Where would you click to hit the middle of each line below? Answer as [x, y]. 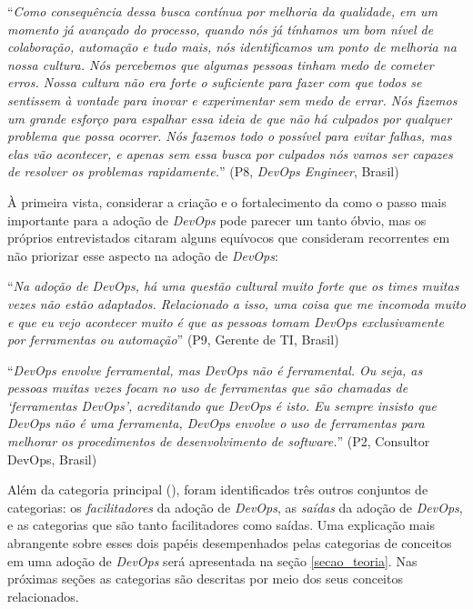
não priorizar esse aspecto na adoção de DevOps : [143, 255]
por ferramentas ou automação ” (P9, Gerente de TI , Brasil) [173, 339]
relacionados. [43, 596]
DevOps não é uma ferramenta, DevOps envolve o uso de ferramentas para [216, 423]
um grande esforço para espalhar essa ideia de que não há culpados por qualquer [230, 118]
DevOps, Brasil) [52, 459]
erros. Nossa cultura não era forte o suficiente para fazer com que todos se [215, 82]
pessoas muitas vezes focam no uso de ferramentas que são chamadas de [208, 388]
